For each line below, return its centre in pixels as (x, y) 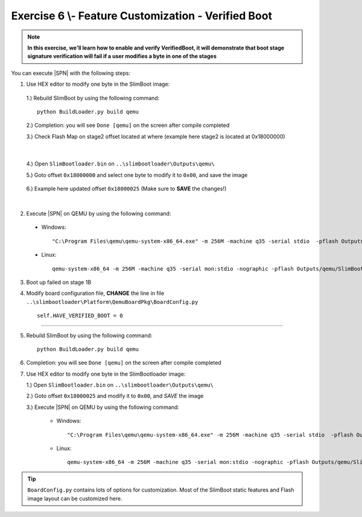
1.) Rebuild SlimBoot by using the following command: (93, 98)
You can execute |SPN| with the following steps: (71, 73)
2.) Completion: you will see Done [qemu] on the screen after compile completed (128, 125)
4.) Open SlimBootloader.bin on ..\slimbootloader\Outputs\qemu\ (120, 164)
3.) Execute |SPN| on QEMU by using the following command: (103, 407)
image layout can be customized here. (75, 498)
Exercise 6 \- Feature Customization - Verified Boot (142, 16)
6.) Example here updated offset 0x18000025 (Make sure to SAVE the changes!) (126, 189)
